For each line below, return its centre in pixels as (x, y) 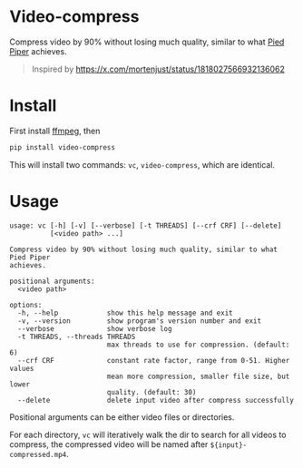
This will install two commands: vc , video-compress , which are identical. (142, 164)
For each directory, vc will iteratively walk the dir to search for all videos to (148, 434)
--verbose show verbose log (95, 328)
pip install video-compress (63, 147)
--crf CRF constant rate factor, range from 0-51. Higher (154, 360)
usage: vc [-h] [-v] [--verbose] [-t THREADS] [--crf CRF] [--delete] (146, 225)
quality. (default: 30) (151, 392)
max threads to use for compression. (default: (198, 345)
